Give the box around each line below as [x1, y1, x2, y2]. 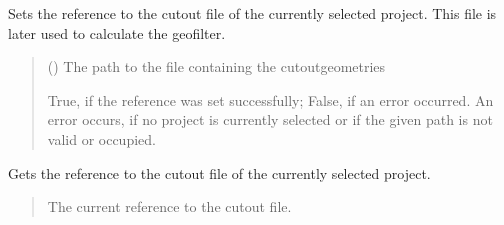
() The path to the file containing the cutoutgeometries [47, 56, 386, 77]
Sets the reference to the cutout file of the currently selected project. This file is [8, 3, 497, 23]
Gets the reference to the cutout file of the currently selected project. [8, 162, 431, 183]
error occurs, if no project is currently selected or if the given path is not [47, 109, 493, 130]
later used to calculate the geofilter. [8, 22, 226, 43]
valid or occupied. [47, 128, 156, 149]
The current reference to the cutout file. [47, 196, 292, 217]
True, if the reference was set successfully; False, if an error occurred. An [47, 89, 494, 110]
